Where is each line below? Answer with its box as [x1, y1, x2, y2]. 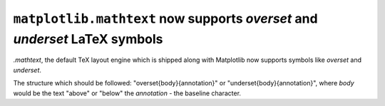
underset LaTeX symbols [13, 31, 163, 47]
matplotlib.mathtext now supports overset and [13, 11, 318, 26]
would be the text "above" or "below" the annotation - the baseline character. [13, 89, 242, 97]
